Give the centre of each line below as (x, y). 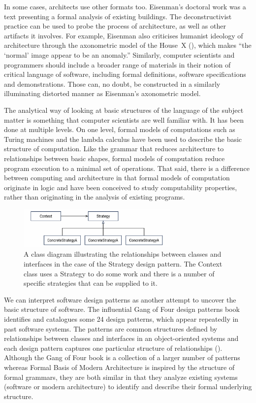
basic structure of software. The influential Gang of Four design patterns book (122, 309)
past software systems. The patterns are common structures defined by (111, 328)
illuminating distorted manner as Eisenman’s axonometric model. (102, 93)
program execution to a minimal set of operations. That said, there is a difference (127, 168)
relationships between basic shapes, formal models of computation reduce (114, 158)
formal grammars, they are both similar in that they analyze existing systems (121, 377)
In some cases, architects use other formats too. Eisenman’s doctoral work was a (125, 6)
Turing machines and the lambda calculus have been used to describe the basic (123, 139)
